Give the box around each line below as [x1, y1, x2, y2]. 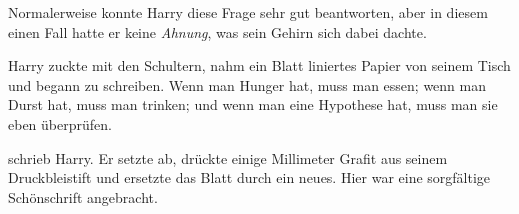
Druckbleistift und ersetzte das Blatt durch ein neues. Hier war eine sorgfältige [8, 167, 491, 188]
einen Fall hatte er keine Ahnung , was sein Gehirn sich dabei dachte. [8, 21, 427, 42]
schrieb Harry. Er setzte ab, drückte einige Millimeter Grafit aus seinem [8, 147, 448, 168]
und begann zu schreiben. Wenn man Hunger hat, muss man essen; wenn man [8, 74, 487, 95]
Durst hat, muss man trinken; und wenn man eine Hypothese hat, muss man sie [8, 94, 498, 115]
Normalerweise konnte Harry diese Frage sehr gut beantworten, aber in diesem [8, 2, 488, 22]
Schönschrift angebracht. [8, 186, 158, 207]
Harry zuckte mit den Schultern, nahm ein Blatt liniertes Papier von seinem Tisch [8, 55, 511, 76]
